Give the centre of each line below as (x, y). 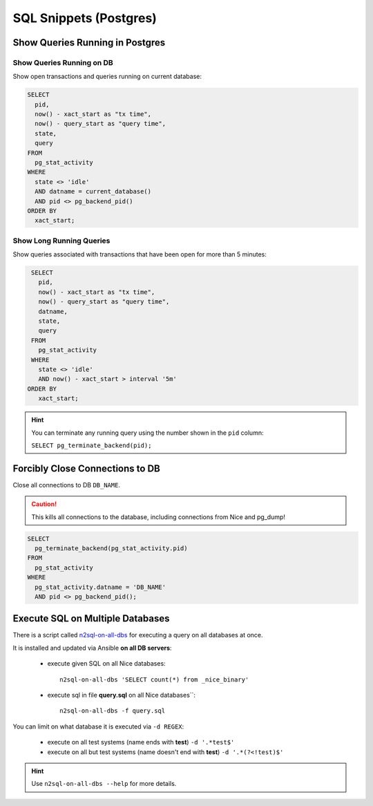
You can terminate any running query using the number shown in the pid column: (147, 433)
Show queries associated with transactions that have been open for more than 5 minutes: (140, 254)
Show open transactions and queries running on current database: (107, 77)
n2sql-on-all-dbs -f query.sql (113, 711)
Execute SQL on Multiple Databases (91, 619)
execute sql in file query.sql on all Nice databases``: (122, 695)
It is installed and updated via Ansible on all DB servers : (92, 648)
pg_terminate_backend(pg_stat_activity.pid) (111, 549)
